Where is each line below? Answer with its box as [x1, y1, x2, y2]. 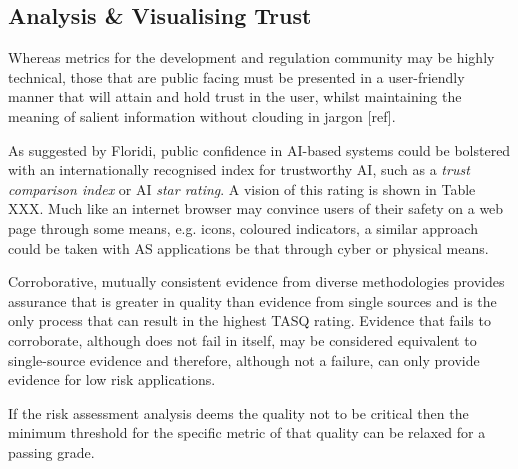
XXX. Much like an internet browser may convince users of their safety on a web [8, 198, 504, 219]
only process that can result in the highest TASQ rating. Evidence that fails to [8, 310, 491, 331]
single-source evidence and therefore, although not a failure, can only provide [8, 349, 480, 370]
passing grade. [8, 441, 95, 462]
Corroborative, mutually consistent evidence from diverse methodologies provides [8, 271, 505, 292]
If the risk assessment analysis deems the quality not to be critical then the [8, 402, 469, 423]
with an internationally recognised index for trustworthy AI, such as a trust [8, 159, 470, 180]
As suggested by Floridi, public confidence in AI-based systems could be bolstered [8, 139, 511, 160]
